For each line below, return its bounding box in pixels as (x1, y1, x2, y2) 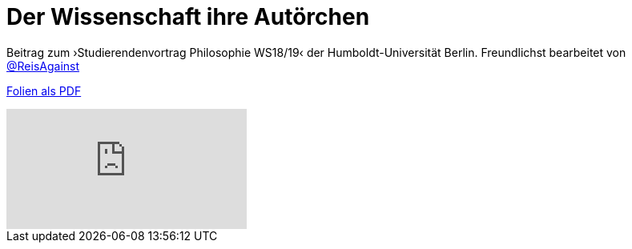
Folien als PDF (6, 83, 82, 98)
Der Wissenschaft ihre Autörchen (6, 3, 370, 30)
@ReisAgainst (6, 58, 80, 73)
